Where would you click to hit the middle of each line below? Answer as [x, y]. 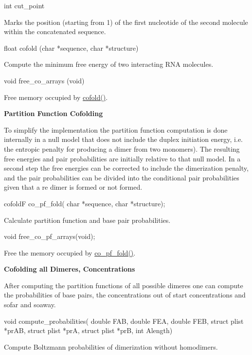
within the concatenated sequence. [55, 31]
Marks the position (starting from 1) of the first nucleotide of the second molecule [126, 22]
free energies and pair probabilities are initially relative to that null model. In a [122, 158]
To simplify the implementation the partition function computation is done [116, 129]
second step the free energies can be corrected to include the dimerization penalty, [126, 168]
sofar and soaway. [30, 305]
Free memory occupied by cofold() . [56, 97]
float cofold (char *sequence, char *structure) [71, 48]
